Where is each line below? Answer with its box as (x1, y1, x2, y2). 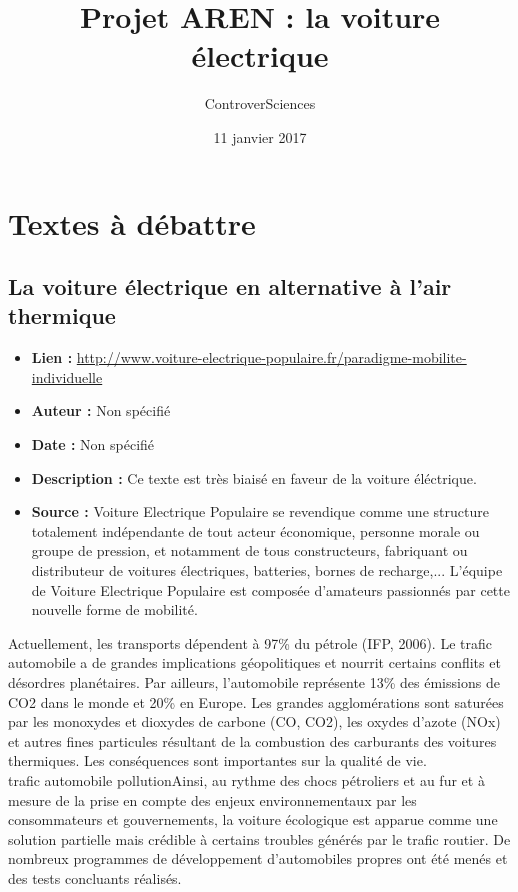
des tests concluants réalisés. (8, 867, 182, 888)
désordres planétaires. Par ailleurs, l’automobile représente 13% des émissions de (8, 672, 500, 692)
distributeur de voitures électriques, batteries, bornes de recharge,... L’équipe (31, 560, 503, 581)
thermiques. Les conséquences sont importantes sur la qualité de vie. (8, 750, 427, 771)
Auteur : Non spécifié (31, 400, 171, 421)
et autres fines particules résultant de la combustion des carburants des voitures (8, 730, 497, 751)
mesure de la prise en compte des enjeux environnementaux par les (8, 789, 417, 810)
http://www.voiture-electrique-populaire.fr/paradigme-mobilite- (76, 347, 467, 368)
